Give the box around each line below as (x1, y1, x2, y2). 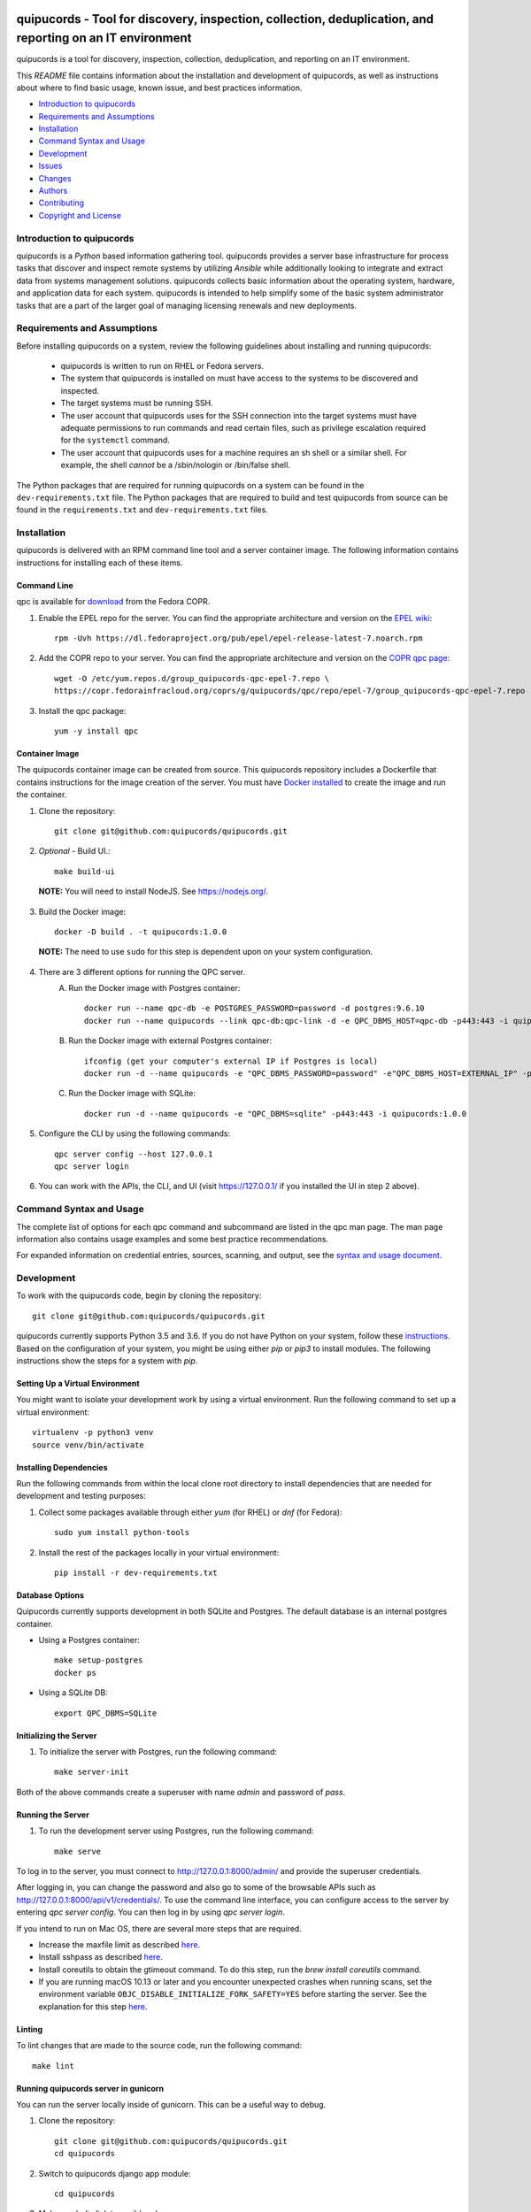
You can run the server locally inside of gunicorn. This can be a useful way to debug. (16, 2100, 327, 2110)
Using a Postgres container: (38, 1635, 141, 1646)
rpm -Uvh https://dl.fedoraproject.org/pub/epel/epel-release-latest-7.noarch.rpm (54, 634, 423, 643)
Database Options (16, 1589, 84, 1601)
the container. (16, 789, 67, 800)
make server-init (54, 1767, 129, 1778)
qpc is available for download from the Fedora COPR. (16, 596, 211, 607)
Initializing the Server (16, 1730, 97, 1740)
